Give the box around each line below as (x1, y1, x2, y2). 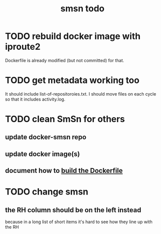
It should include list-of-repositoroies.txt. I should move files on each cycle (5, 91, 156, 97)
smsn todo (60, 3, 105, 14)
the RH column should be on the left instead (5, 205, 141, 214)
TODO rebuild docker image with (5, 31, 141, 42)
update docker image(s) (5, 150, 80, 158)
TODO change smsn (5, 186, 88, 198)
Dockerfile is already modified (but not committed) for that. (5, 57, 124, 63)
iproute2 (5, 41, 41, 52)
